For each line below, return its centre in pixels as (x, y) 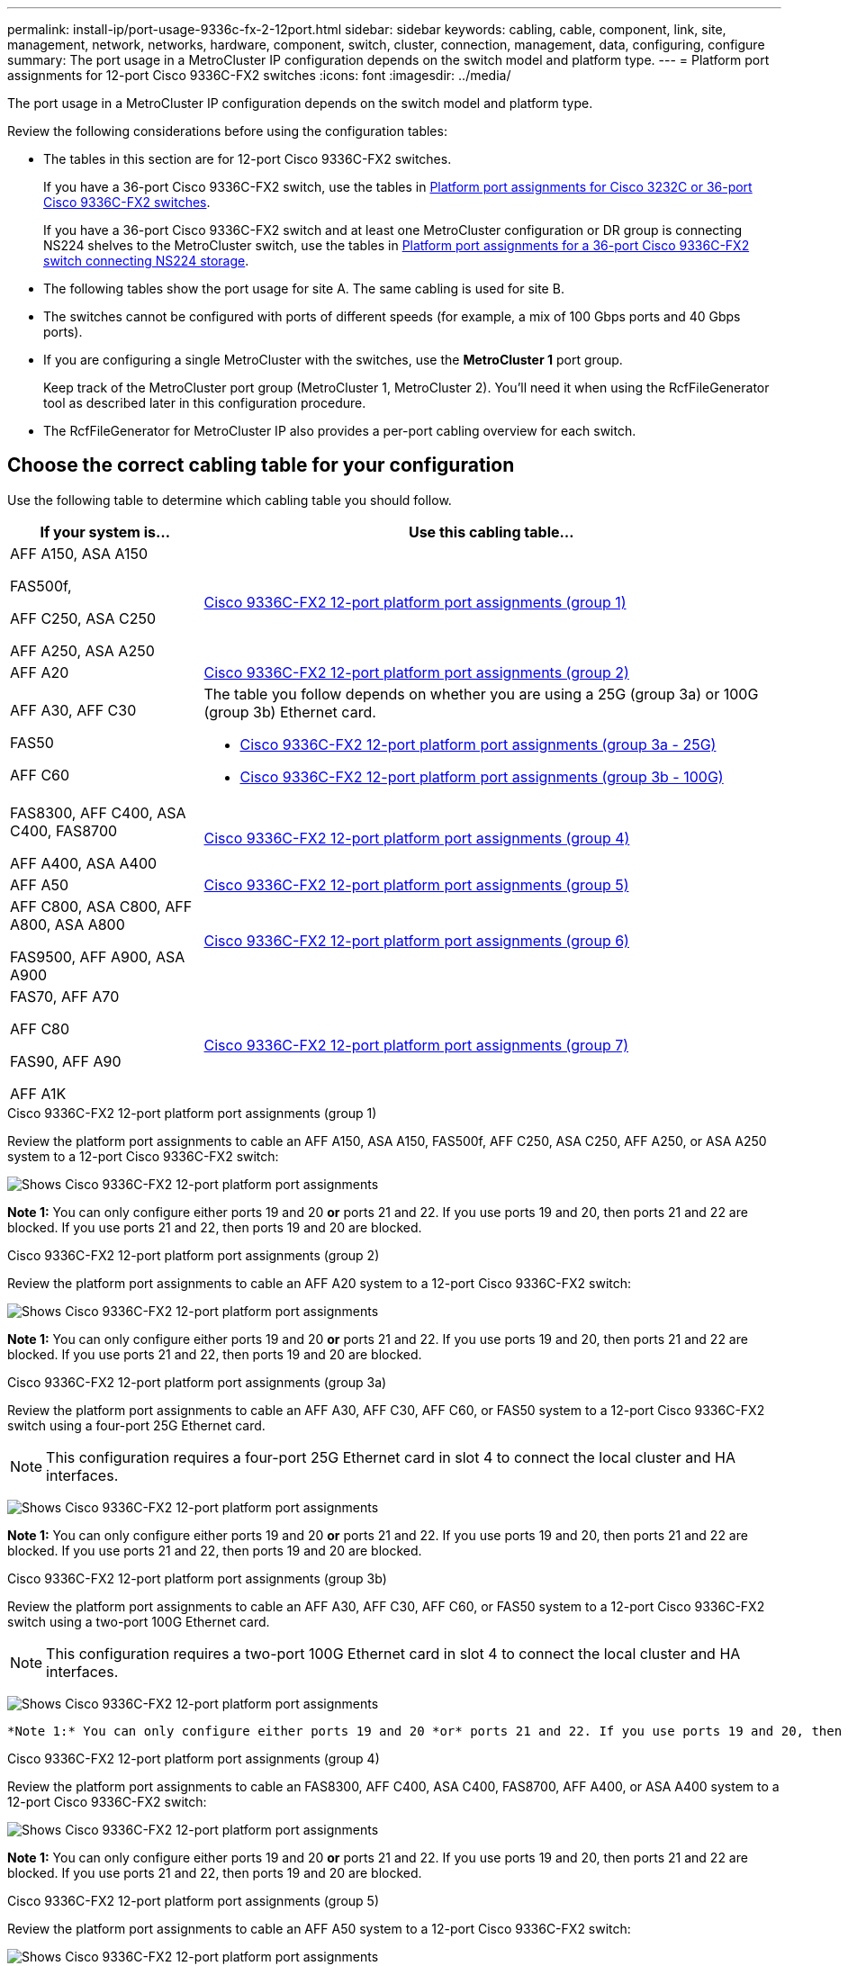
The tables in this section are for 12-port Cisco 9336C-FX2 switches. (248, 159)
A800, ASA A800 (68, 924)
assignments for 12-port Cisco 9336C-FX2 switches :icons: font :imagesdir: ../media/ (259, 75)
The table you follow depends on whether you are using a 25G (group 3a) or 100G (481, 694)
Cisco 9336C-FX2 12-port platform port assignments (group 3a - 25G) (478, 744)
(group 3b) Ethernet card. (290, 712)
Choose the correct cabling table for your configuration (261, 465)
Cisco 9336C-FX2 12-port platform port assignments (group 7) (416, 1045)
